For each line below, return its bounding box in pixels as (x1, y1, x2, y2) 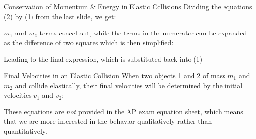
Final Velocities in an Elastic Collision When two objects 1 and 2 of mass (4, 70, 225, 80)
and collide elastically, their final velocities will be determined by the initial (15, 80, 243, 90)
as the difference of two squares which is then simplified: (4, 37, 174, 47)
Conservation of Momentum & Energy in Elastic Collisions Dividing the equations (4, 1, 252, 11)
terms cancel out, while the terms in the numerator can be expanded (39, 28, 247, 38)
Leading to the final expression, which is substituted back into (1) (4, 54, 203, 64)
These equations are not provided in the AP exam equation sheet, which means (4, 106, 243, 116)
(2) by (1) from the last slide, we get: (4, 11, 116, 21)
